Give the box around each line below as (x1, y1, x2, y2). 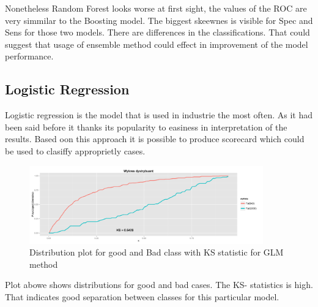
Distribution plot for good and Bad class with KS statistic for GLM (29, 246, 284, 259)
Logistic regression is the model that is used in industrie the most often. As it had (5, 108, 313, 121)
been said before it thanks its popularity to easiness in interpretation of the (5, 120, 287, 133)
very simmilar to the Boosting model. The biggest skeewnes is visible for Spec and (5, 13, 313, 26)
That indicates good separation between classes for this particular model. (5, 290, 279, 303)
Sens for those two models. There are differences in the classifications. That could (5, 26, 310, 39)
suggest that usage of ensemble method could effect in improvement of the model (5, 37, 308, 50)
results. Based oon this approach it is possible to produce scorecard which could (5, 132, 305, 145)
